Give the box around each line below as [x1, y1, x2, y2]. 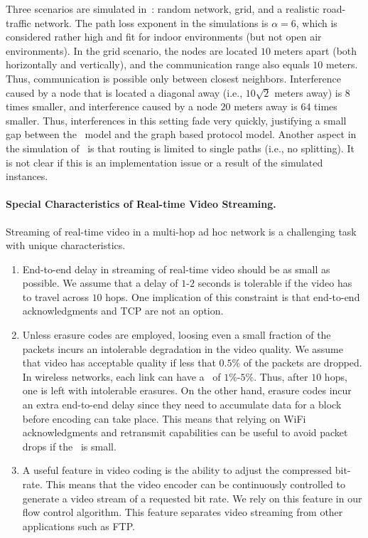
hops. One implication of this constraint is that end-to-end [105, 289, 360, 304]
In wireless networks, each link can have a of [22, 369, 221, 384]
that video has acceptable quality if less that [22, 355, 216, 370]
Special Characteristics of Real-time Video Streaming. [6, 196, 276, 211]
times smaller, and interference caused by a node [6, 99, 217, 114]
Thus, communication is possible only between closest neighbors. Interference [6, 70, 341, 85]
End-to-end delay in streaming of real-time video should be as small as [22, 261, 330, 276]
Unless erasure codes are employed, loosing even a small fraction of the [22, 327, 331, 342]
